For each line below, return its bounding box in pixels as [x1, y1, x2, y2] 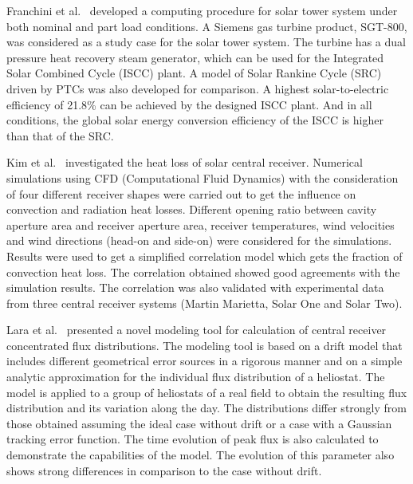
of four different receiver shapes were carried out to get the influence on [6, 185, 356, 202]
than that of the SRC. [6, 127, 114, 144]
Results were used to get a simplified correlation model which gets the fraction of [6, 247, 403, 264]
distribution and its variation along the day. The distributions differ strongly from [6, 399, 407, 416]
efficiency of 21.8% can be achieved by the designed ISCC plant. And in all [6, 96, 372, 112]
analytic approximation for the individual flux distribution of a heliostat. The [6, 368, 385, 385]
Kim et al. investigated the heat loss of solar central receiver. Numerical [6, 154, 363, 171]
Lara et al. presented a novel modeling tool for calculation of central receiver [6, 321, 387, 338]
